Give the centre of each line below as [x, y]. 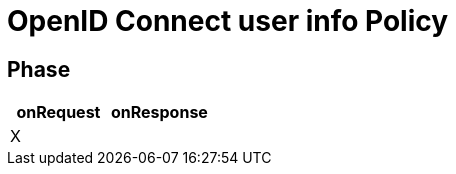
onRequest [58, 112]
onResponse [159, 112]
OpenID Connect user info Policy [228, 21]
